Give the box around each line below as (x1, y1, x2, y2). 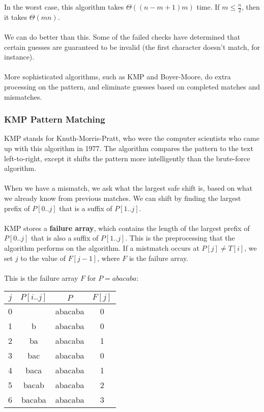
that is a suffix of (59, 202, 112, 213)
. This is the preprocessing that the (125, 232, 235, 243)
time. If (196, 2, 220, 12)
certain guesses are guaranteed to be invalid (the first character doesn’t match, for (4, 41, 260, 52)
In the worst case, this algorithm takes (4, 2, 124, 12)
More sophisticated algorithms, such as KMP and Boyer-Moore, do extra (4, 71, 231, 82)
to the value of (20, 252, 66, 263)
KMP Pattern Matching (4, 113, 105, 126)
